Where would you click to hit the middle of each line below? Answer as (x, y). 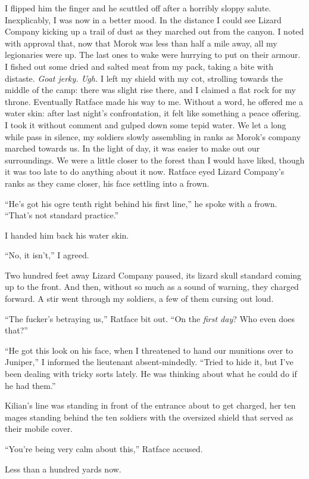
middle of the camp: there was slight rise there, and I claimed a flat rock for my (150, 90)
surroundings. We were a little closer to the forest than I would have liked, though (155, 160)
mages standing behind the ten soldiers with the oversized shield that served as (149, 417)
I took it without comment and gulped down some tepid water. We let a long (146, 124)
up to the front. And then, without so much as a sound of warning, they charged (152, 287)
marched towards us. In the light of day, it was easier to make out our (132, 148)
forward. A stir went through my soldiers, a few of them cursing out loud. (139, 299)
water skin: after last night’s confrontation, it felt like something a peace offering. (153, 113)
